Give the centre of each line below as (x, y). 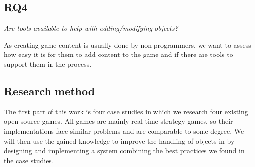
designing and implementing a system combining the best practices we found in (124, 150)
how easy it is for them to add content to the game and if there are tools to (119, 54)
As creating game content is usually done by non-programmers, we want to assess (127, 44)
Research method (50, 90)
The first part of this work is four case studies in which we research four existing (126, 111)
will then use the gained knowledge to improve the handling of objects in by (119, 140)
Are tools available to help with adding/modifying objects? (91, 28)
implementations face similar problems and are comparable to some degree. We (124, 131)
